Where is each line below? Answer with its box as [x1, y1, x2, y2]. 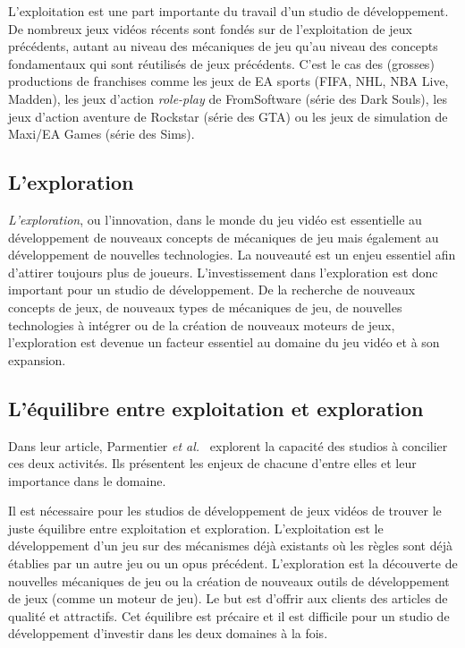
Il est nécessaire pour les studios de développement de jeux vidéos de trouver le [8, 501, 442, 520]
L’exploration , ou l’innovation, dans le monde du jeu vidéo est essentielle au [8, 209, 422, 228]
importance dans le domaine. [8, 471, 166, 490]
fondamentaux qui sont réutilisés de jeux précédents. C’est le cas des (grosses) [8, 54, 435, 72]
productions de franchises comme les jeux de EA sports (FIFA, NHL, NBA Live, [8, 72, 449, 90]
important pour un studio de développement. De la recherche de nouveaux [8, 280, 416, 299]
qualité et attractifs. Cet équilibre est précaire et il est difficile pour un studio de [8, 606, 450, 625]
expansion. [8, 350, 66, 369]
